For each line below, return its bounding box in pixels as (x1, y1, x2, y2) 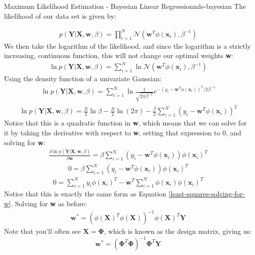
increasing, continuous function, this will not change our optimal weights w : (4, 50, 233, 61)
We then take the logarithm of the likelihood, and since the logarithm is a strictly (4, 40, 251, 51)
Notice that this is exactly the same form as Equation (4, 189, 167, 199)
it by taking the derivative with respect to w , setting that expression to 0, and (4, 127, 242, 137)
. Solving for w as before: (11, 198, 87, 208)
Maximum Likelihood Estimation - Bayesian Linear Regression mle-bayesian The (4, 1, 246, 11)
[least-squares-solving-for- (168, 189, 245, 199)
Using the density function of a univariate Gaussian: (4, 73, 162, 84)
